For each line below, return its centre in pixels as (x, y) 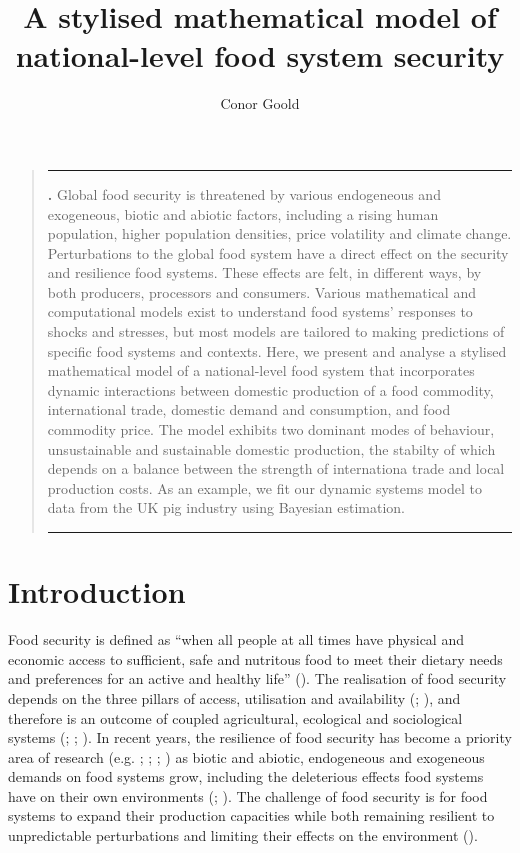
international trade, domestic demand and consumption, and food (249, 409)
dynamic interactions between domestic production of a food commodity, (270, 389)
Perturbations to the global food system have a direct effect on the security (278, 252)
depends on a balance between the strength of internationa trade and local (276, 468)
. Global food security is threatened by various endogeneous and (244, 193)
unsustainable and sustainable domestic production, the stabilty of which (271, 448)
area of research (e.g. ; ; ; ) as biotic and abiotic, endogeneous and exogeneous (246, 756)
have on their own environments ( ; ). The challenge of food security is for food (248, 795)
